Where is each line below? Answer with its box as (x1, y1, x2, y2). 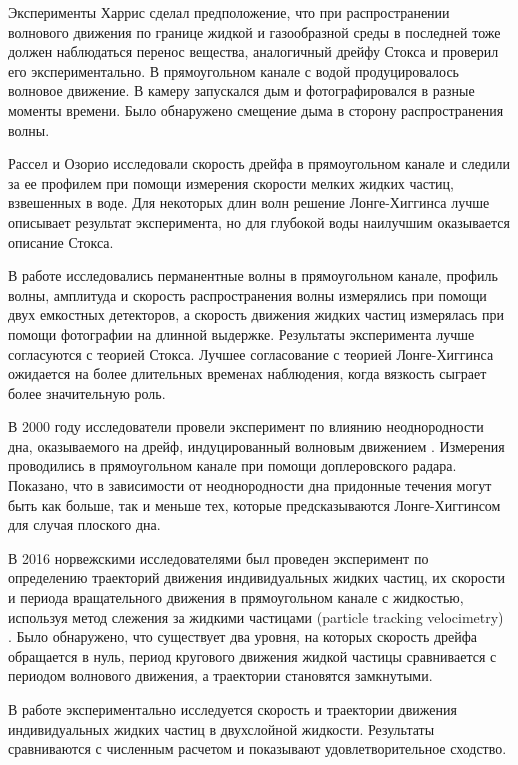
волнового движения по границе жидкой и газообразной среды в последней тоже (8, 21, 501, 42)
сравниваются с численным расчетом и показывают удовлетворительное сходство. (8, 738, 507, 759)
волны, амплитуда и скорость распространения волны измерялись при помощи (8, 284, 487, 305)
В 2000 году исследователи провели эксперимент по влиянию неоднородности (8, 416, 484, 437)
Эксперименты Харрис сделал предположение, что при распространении (8, 2, 450, 22)
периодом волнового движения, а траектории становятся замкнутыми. (8, 665, 433, 686)
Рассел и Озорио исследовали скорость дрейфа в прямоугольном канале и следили (8, 153, 510, 174)
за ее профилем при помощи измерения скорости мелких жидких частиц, (8, 172, 454, 193)
